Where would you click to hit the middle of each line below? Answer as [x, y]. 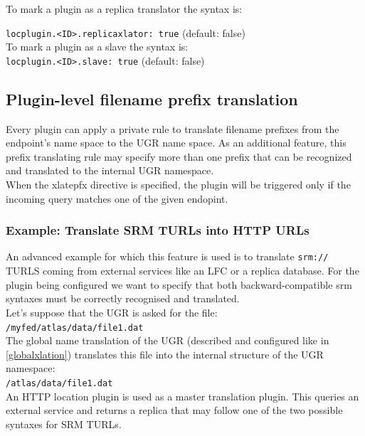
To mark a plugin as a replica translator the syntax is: [124, 9]
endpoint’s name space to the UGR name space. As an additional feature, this [176, 143]
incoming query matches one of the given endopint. [117, 198]
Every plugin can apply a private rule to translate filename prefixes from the [173, 128]
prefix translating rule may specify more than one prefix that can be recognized [179, 156]
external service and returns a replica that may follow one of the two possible [174, 410]
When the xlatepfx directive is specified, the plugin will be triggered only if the [178, 185]
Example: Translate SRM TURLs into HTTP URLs [158, 230]
